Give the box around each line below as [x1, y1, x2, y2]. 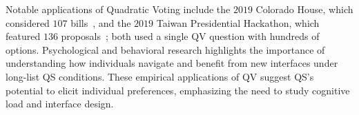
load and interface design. [6, 96, 114, 111]
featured [6, 29, 41, 43]
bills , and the [70, 15, 131, 30]
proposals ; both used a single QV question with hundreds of [61, 29, 320, 43]
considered [6, 15, 50, 30]
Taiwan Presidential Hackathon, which [156, 15, 320, 30]
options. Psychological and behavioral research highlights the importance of [6, 42, 325, 56]
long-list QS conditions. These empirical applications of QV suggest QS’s [6, 69, 314, 83]
